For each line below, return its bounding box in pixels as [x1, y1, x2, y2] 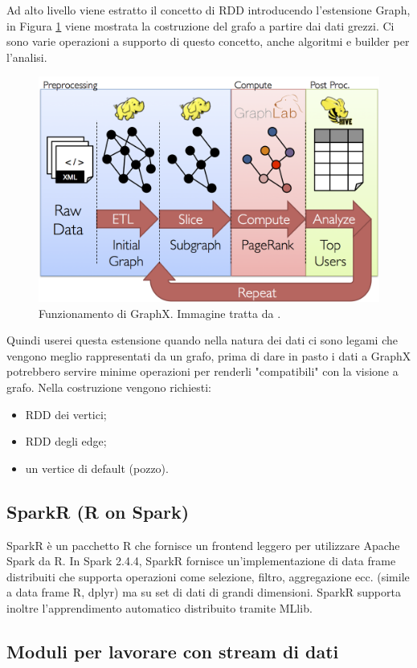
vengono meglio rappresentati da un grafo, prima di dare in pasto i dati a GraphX [6, 347, 411, 364]
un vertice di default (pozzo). [25, 459, 169, 476]
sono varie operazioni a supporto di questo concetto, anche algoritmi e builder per [6, 33, 410, 50]
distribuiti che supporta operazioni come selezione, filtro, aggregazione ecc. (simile [6, 568, 410, 584]
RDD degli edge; [25, 433, 107, 450]
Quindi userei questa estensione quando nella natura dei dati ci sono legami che [6, 332, 398, 348]
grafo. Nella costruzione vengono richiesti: [6, 379, 211, 396]
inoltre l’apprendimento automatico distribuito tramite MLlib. [6, 600, 313, 617]
